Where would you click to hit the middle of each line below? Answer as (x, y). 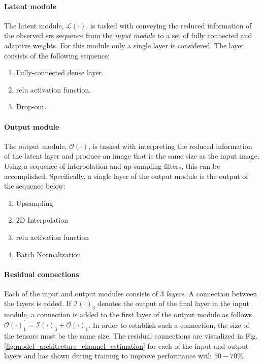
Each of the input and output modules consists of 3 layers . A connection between (131, 293)
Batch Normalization (48, 254)
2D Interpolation (42, 220)
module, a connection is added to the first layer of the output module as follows (128, 314)
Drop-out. (31, 107)
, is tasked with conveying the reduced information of (169, 25)
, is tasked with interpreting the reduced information (170, 146)
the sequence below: (35, 186)
